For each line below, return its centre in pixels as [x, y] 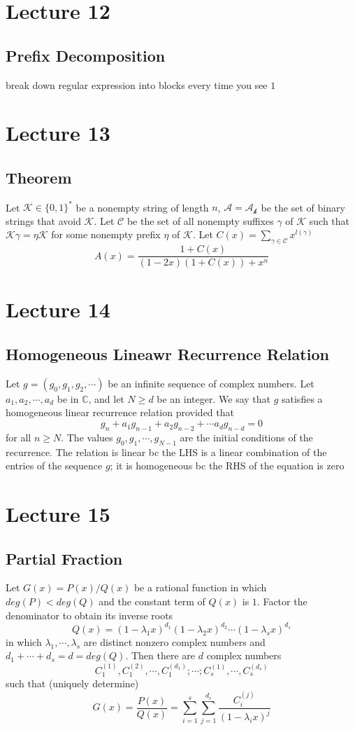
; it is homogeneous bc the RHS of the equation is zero [227, 466]
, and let [106, 398]
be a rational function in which [200, 587]
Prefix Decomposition [86, 55]
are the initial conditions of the [246, 437]
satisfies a [302, 398]
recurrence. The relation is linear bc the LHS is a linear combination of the [166, 452]
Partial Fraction [64, 558]
